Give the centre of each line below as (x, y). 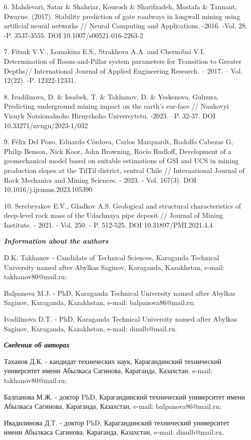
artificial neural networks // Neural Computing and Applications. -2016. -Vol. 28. (126, 26)
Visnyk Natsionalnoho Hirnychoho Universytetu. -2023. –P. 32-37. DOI (110, 115)
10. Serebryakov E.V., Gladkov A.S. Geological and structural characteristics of (123, 205)
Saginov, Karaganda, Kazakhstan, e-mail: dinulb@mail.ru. (90, 328)
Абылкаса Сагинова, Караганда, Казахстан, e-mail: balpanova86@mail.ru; (113, 406)
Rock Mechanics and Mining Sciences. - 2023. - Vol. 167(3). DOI (100, 180)
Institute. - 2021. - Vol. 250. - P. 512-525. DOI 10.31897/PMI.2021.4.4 (108, 224)
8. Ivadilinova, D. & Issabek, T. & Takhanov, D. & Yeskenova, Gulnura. (111, 96)
